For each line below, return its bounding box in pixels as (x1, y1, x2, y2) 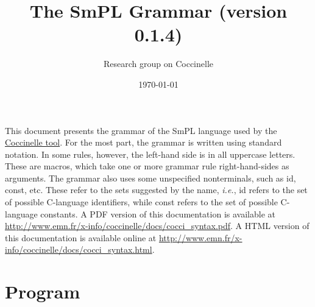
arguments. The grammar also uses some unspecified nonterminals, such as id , (5, 171, 296, 184)
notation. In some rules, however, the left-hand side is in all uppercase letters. (5, 147, 296, 160)
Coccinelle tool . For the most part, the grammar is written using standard (5, 136, 282, 149)
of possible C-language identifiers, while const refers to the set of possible (5, 196, 278, 208)
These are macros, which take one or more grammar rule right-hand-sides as (5, 160, 289, 172)
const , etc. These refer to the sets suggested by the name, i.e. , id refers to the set (5, 183, 308, 196)
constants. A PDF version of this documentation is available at (40, 207, 275, 220)
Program (5, 279, 80, 304)
